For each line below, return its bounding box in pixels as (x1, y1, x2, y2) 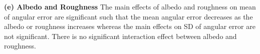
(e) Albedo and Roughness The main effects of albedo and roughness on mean (4, 1, 256, 11)
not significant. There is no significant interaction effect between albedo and (4, 30, 237, 41)
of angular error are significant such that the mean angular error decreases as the (4, 11, 253, 21)
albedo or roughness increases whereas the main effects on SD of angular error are (4, 21, 255, 31)
